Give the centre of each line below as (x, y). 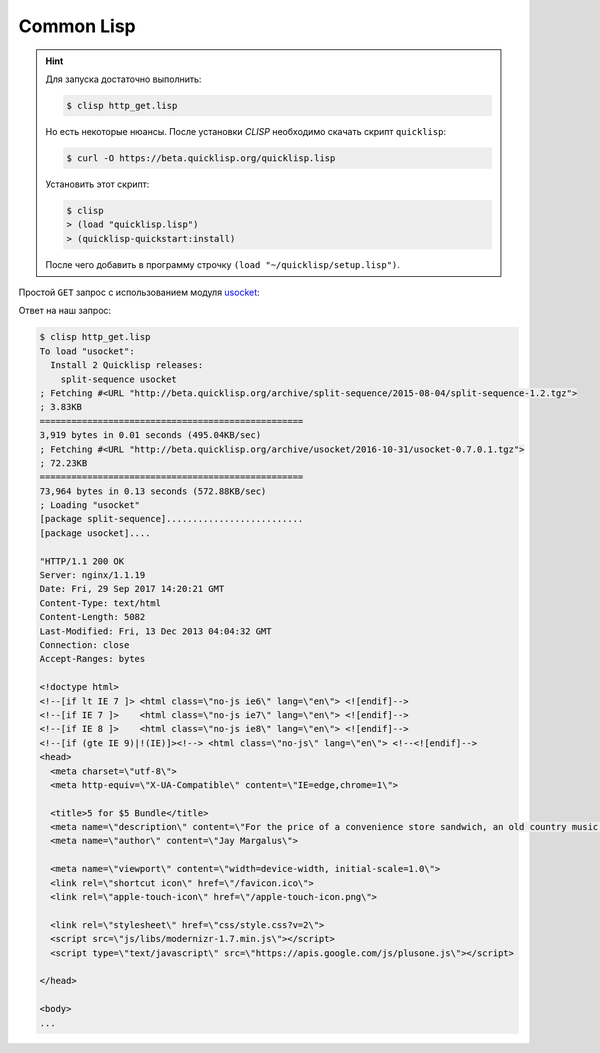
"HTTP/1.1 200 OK (82, 561)
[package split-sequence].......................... (171, 519)
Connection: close (84, 644)
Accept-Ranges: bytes (92, 659)
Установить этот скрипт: (97, 184)
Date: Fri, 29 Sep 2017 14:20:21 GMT (132, 589)
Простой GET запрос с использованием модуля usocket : (139, 292)
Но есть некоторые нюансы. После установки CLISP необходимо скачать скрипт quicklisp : (246, 131)
